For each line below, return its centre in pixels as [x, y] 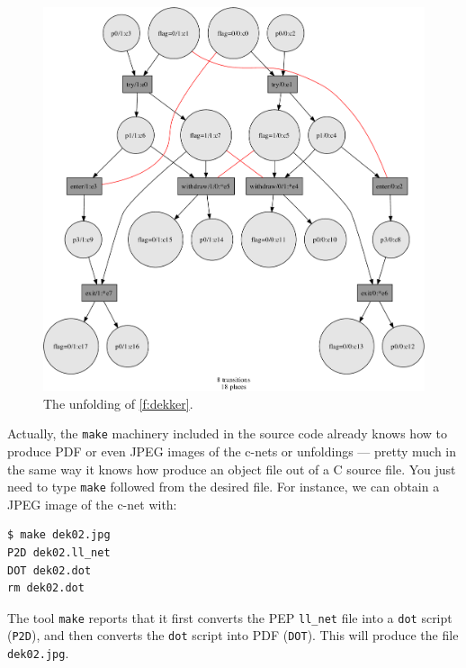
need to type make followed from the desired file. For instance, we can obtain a [224, 487]
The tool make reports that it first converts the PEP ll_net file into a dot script [230, 617]
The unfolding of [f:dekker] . [118, 403]
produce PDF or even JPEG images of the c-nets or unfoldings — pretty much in [232, 451]
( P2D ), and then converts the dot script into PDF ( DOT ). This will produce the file [233, 635]
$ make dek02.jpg [59, 535]
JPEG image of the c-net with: [92, 504]
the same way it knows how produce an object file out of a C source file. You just [232, 469]
